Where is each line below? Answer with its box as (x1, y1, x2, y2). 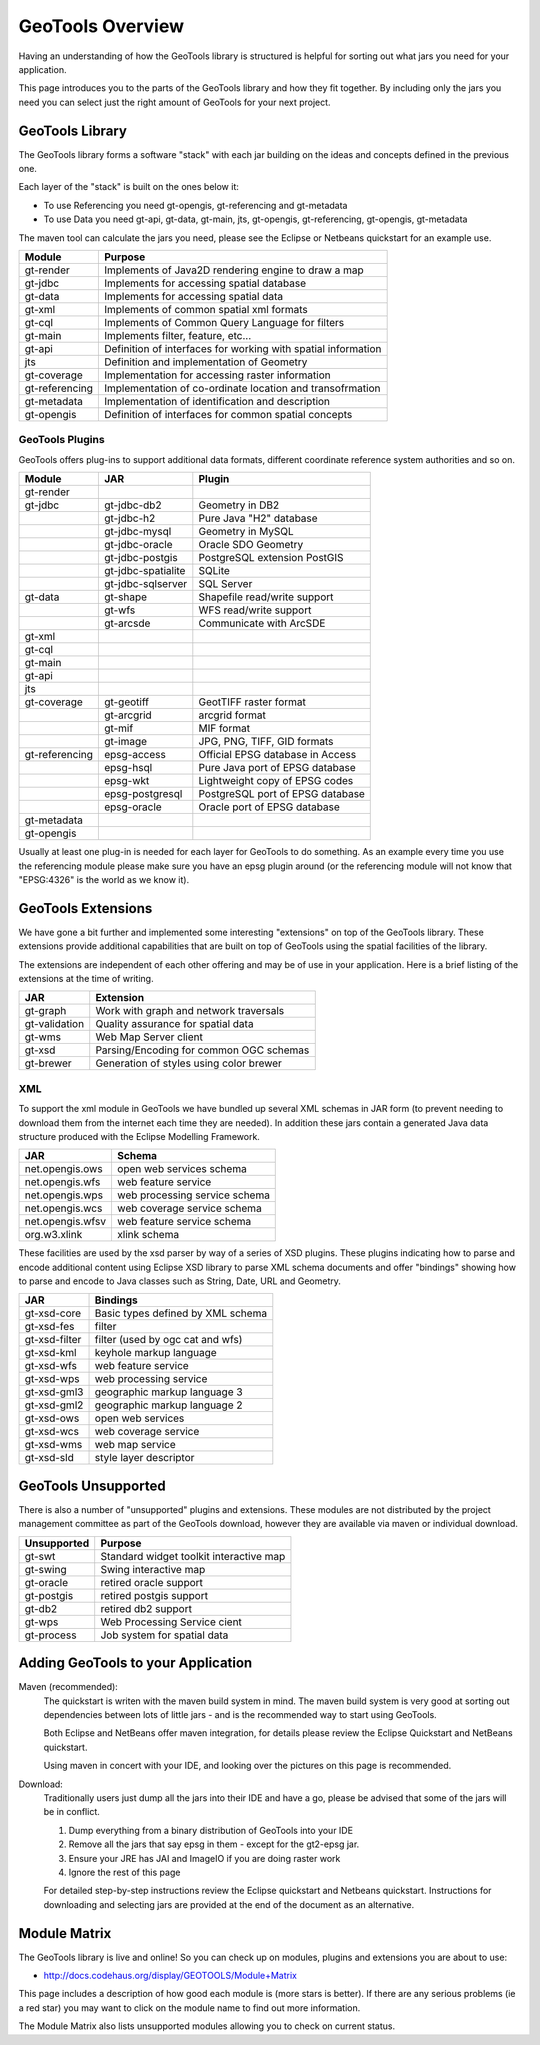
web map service (94, 1438, 176, 1452)
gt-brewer (24, 1056, 72, 1070)
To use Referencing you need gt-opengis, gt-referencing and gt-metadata (43, 199, 348, 211)
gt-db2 (24, 1601, 58, 1615)
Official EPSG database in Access (198, 748, 357, 762)
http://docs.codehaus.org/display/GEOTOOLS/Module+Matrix (43, 1970, 298, 1982)
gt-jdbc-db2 (103, 498, 162, 512)
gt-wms (24, 1030, 62, 1044)
